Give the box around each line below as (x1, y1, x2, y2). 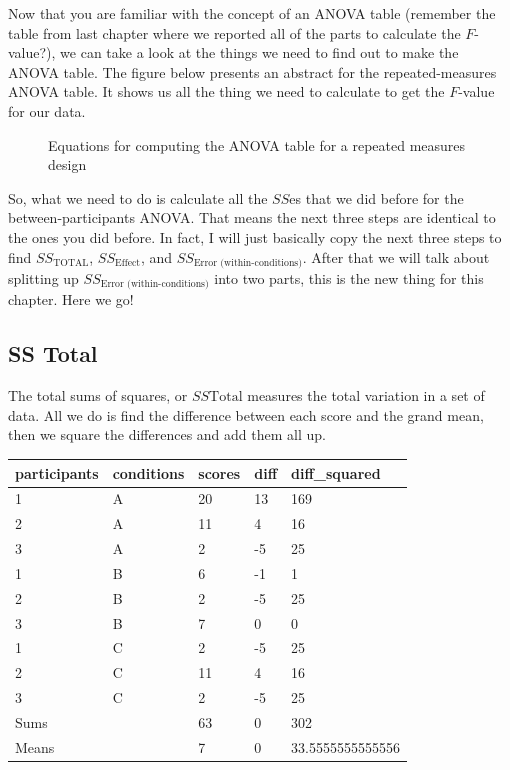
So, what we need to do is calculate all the (8, 187, 268, 208)
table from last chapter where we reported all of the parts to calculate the (8, 22, 461, 43)
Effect (114, 257, 141, 268)
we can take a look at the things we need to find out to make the (60, 42, 459, 63)
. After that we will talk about (302, 246, 490, 267)
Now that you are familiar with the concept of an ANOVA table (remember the (8, 3, 496, 23)
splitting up (8, 267, 79, 288)
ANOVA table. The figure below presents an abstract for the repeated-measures (8, 61, 497, 82)
